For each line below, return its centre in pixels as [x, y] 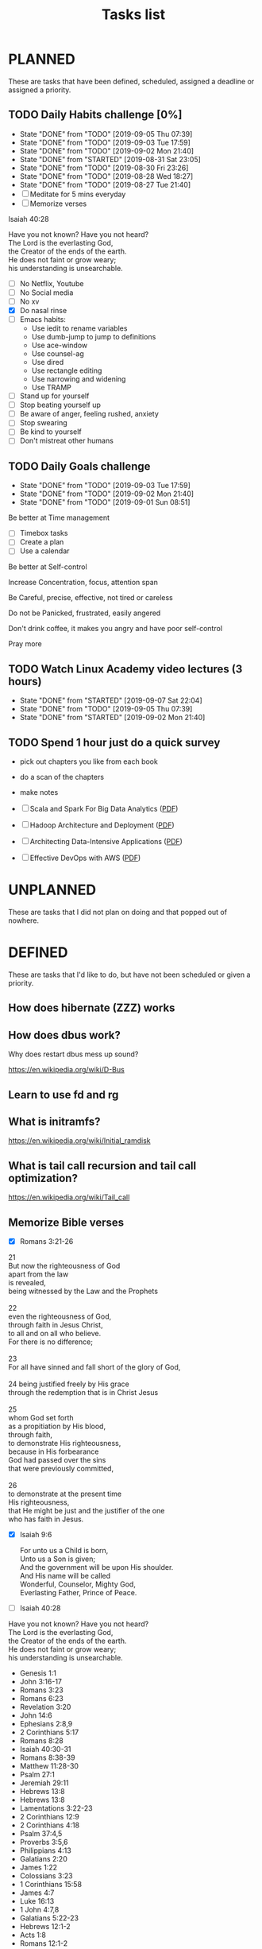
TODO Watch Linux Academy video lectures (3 [125, 669]
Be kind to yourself [50, 432]
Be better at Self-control [48, 567]
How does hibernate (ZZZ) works [92, 1008]
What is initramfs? [54, 1121]
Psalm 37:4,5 [41, 1834]
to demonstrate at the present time [65, 1494]
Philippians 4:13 [45, 1850]
